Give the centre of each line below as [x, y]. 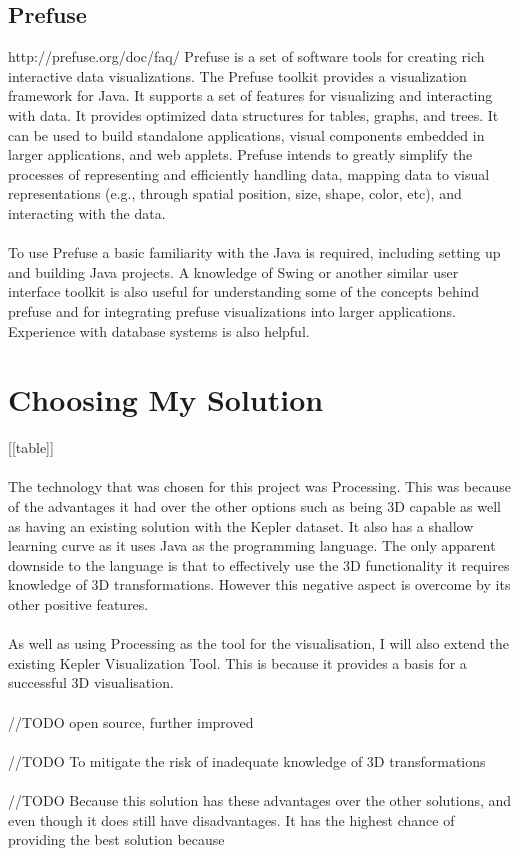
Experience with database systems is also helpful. [159, 330]
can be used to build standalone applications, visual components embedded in [246, 134]
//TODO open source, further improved [131, 721]
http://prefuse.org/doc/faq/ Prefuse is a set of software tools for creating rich [246, 56]
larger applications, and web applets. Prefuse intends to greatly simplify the [240, 154]
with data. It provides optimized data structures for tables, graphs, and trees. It [253, 114]
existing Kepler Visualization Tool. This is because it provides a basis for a [237, 662]
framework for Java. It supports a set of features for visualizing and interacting [250, 95]
